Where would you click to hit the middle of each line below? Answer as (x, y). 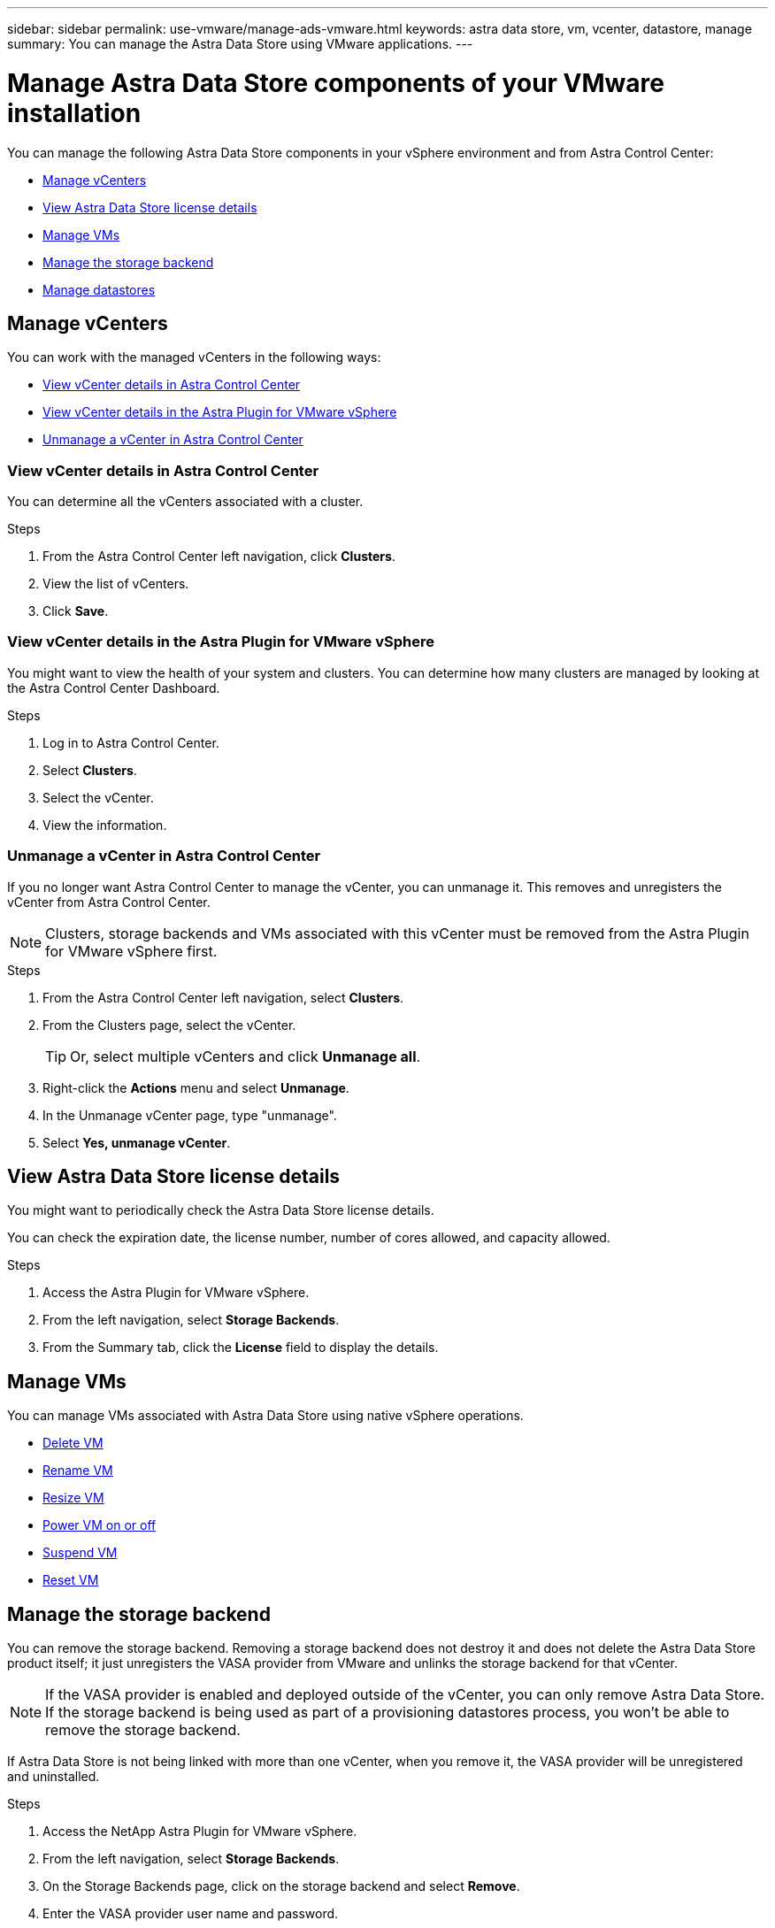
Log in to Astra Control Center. (131, 742)
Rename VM (78, 1471)
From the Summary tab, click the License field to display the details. (241, 1348)
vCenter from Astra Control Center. (109, 902)
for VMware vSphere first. (131, 951)
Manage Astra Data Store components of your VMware (336, 83)
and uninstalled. (54, 1777)
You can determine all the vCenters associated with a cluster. (185, 502)
